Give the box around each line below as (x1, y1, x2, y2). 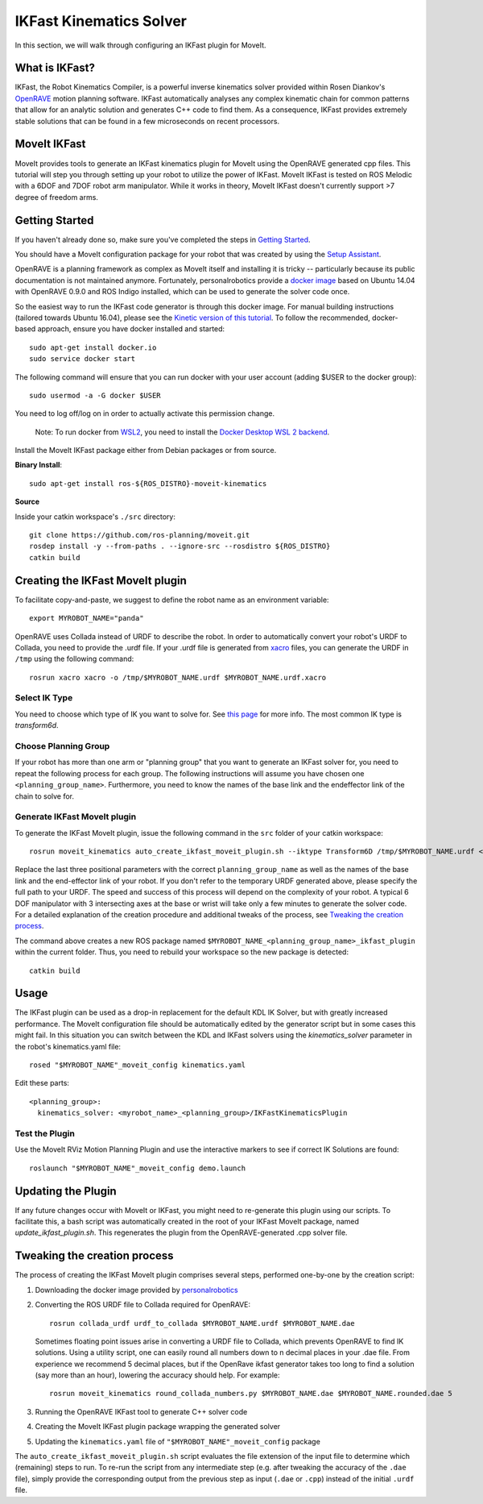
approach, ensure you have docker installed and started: (37, 324, 225, 334)
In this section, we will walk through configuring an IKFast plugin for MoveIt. (14, 40, 266, 50)
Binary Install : (14, 460, 63, 470)
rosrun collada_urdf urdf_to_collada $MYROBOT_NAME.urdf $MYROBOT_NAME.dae (49, 1319, 355, 1327)
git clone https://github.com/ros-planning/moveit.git (29, 530, 250, 540)
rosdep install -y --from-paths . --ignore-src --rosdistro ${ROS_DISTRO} (29, 542, 331, 551)
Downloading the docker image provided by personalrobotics (35, 1285, 238, 1294)
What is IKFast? (14, 61, 96, 75)
